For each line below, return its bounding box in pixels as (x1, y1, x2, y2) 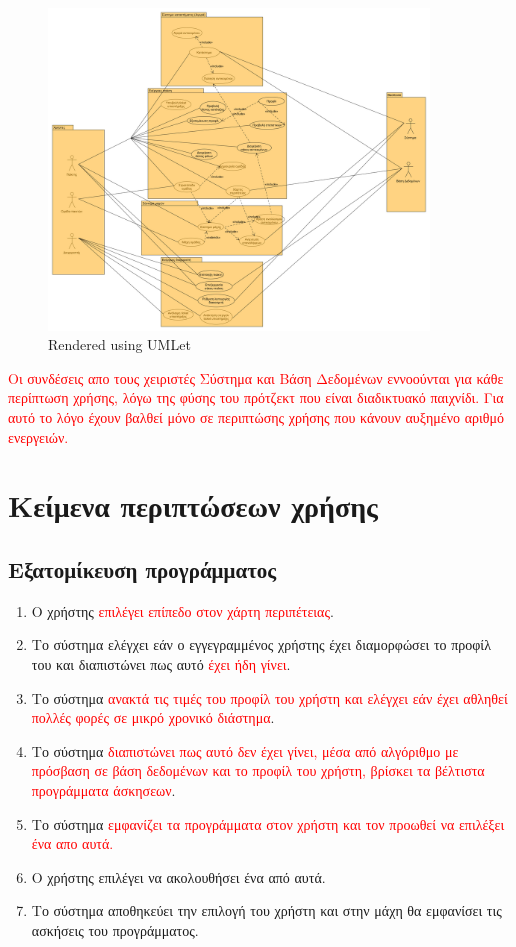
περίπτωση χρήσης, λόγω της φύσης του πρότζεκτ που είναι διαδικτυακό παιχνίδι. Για (8, 387, 504, 408)
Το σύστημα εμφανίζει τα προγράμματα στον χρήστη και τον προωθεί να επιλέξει (31, 813, 505, 834)
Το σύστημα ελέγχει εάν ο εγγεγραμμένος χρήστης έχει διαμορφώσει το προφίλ (31, 634, 491, 655)
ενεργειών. (8, 426, 69, 447)
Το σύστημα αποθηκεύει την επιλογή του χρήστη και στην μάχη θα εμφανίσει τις (31, 900, 502, 921)
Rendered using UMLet (48, 334, 191, 355)
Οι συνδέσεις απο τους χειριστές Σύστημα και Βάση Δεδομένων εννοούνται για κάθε (8, 367, 504, 388)
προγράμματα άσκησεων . (31, 780, 176, 800)
